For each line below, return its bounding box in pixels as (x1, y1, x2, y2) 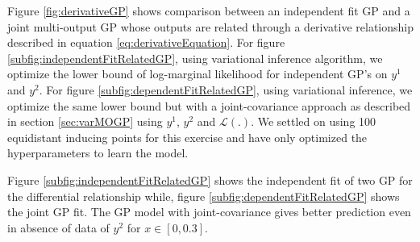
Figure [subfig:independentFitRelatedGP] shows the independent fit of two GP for (7, 171, 413, 188)
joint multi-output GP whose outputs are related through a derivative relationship (7, 18, 414, 35)
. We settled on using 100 (251, 113, 376, 130)
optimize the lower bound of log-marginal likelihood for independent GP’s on (7, 65, 388, 82)
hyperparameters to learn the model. (7, 144, 189, 161)
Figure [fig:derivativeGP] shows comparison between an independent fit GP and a (7, 2, 410, 19)
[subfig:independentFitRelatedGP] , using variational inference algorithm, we (7, 49, 383, 66)
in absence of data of (7, 219, 110, 236)
